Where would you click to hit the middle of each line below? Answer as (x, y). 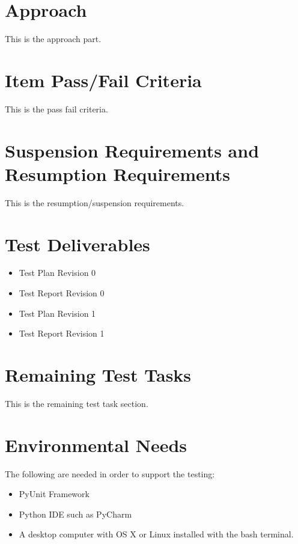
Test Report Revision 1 (62, 333)
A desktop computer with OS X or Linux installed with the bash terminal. (156, 534)
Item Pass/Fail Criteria (103, 80)
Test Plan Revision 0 (57, 273)
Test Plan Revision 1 (57, 313)
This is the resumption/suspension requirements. (95, 202)
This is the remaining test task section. (77, 403)
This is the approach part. (53, 39)
